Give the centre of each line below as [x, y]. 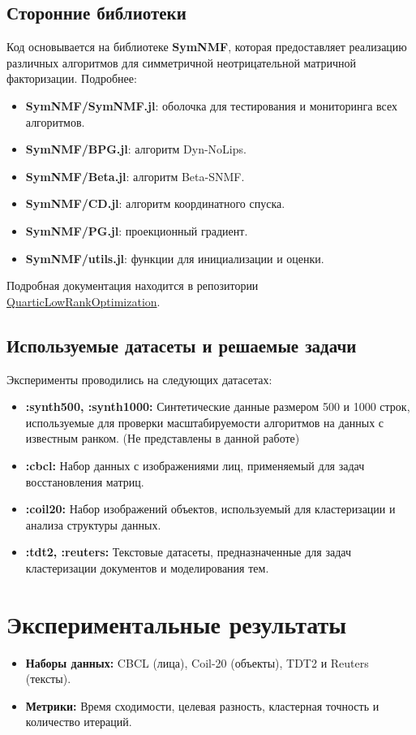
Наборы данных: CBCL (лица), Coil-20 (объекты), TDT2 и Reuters [197, 662]
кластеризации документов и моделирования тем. [147, 567]
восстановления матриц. [85, 481]
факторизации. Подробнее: [72, 78]
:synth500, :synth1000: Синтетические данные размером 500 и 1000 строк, [218, 406]
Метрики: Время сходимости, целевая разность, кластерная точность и [202, 705]
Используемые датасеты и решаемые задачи [182, 345]
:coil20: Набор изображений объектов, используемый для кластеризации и [210, 509]
